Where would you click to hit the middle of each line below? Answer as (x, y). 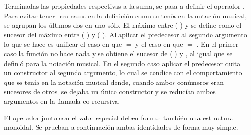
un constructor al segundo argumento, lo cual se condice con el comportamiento (123, 73)
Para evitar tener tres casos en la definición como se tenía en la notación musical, (125, 15)
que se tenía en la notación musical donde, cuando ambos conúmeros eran (114, 82)
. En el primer (218, 44)
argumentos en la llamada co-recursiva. (62, 101)
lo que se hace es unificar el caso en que (63, 44)
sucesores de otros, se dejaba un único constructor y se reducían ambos (110, 92)
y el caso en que (159, 44)
